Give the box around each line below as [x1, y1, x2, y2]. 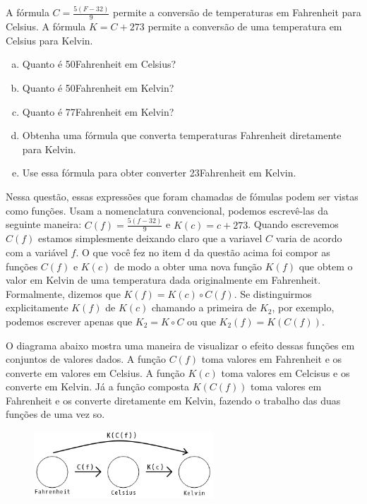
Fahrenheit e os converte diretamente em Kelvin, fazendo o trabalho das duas [6, 392, 341, 407]
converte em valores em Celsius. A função [6, 365, 185, 380]
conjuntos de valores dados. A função [6, 352, 166, 366]
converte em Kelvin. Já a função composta [6, 379, 190, 394]
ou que [187, 313, 216, 328]
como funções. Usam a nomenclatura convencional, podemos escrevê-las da [6, 203, 328, 217]
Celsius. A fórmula [6, 19, 86, 34]
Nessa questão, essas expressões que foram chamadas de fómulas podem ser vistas [6, 188, 359, 203]
